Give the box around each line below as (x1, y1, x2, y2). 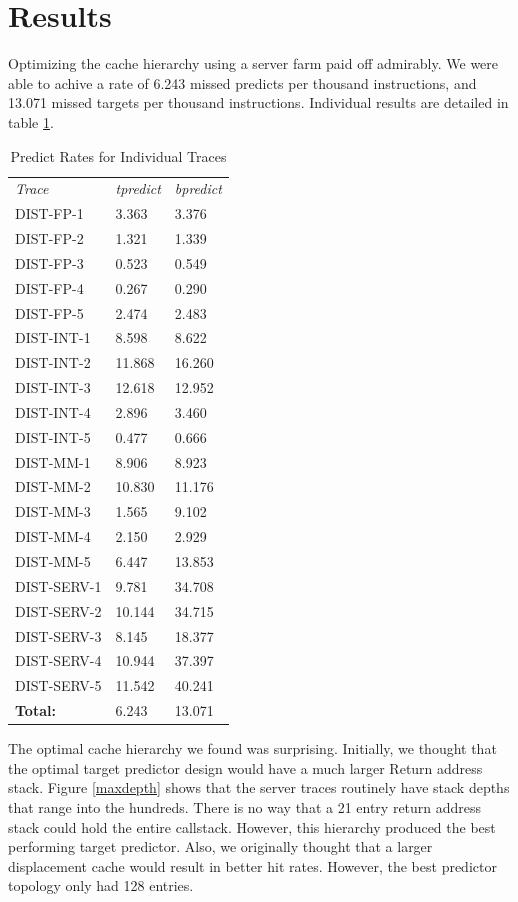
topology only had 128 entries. (8, 875, 194, 896)
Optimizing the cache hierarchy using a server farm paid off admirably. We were (8, 53, 499, 74)
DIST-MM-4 (15, 526, 91, 547)
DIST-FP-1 (15, 203, 84, 224)
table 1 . (8, 111, 54, 132)
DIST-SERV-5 (15, 675, 102, 696)
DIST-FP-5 (15, 302, 84, 323)
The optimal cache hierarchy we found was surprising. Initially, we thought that (8, 738, 497, 759)
